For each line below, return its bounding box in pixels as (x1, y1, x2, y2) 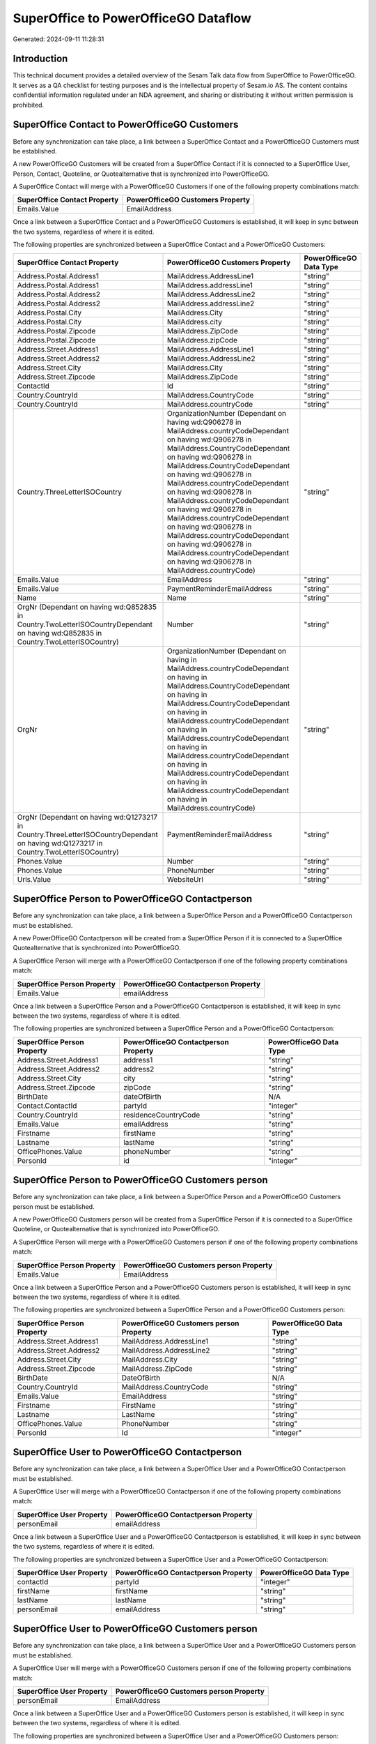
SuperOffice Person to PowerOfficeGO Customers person (13, 1174, 268, 1186)
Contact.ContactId (17, 1101, 77, 1111)
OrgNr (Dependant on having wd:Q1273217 (17, 812, 158, 822)
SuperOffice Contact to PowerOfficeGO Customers (13, 119, 239, 130)
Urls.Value (17, 874, 52, 884)
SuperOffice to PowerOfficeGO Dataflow (13, 10, 252, 26)
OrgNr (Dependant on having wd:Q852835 (17, 602, 157, 612)
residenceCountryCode (123, 1110, 201, 1120)
